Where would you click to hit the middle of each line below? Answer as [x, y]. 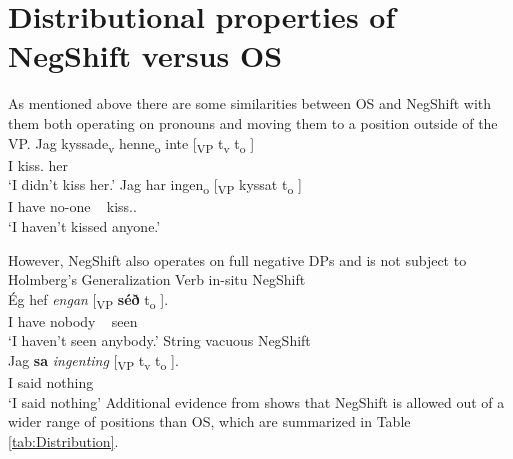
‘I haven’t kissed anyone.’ [84, 225]
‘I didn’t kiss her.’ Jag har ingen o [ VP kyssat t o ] [155, 186]
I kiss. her [38, 164]
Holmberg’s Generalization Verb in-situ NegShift [157, 279]
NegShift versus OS [145, 55]
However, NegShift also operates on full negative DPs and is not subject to [237, 259]
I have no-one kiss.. [72, 206]
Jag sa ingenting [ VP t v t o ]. [93, 361]
